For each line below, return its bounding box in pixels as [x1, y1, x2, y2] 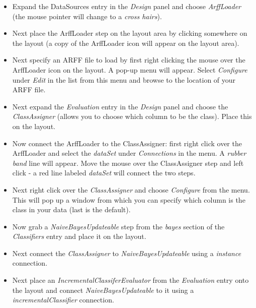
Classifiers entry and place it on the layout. [12, 231, 146, 241]
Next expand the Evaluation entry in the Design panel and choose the [12, 101, 228, 111]
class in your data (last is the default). [12, 204, 131, 215]
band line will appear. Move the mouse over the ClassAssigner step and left [12, 157, 244, 168]
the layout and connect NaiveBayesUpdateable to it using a [12, 284, 194, 295]
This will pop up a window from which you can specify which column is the [12, 194, 245, 205]
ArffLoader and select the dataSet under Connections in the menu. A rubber [12, 148, 246, 158]
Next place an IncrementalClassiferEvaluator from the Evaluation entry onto [12, 275, 249, 285]
